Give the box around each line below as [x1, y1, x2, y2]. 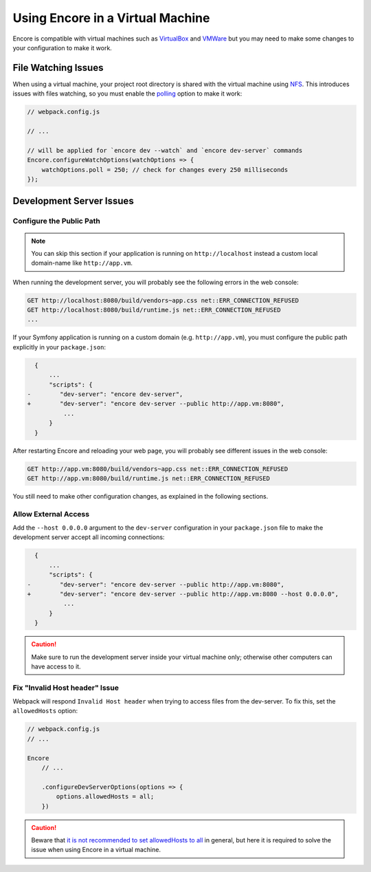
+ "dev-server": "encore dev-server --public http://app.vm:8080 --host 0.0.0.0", [27, 590, 339, 598]
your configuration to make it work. [12, 43, 113, 52]
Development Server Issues [12, 195, 134, 207]
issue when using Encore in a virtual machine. [31, 846, 161, 854]
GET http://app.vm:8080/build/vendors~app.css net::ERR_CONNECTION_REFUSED [27, 465, 289, 472]
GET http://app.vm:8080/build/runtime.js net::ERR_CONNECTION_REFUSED [27, 475, 271, 482]
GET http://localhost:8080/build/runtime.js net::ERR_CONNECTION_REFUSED [27, 306, 281, 314]
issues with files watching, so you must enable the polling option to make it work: [12, 89, 243, 98]
